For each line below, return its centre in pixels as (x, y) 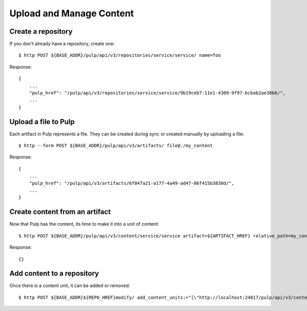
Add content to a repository (54, 273)
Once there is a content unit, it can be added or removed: (70, 285)
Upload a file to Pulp (42, 122)
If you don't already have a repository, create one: (62, 44)
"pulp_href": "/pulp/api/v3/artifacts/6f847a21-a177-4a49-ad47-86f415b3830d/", (132, 183)
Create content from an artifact (60, 212)
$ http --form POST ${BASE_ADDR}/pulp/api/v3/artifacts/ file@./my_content (116, 146)
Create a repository (41, 31)
